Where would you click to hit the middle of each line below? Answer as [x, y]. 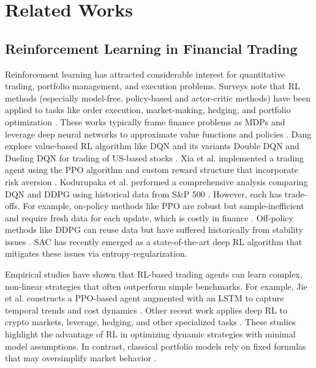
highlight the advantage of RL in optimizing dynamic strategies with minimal [150, 334]
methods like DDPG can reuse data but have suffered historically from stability [154, 230]
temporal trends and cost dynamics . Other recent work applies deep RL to [146, 310]
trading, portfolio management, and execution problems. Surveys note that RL [152, 86]
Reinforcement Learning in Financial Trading [151, 48]
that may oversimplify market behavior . [81, 358]
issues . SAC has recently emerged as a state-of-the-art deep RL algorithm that [154, 241]
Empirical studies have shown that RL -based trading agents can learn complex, [154, 274]
